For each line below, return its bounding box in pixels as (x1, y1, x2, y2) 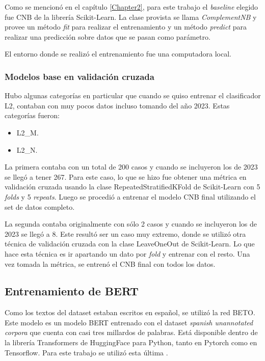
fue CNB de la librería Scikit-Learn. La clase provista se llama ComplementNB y (5, 11, 257, 22)
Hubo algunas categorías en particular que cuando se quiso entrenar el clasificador (5, 90, 261, 101)
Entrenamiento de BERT (5, 283, 139, 299)
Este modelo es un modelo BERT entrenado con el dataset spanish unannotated (5, 317, 253, 327)
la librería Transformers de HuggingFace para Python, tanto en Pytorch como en (5, 337, 257, 348)
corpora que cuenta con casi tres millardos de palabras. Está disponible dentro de (5, 327, 258, 338)
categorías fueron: (5, 110, 60, 121)
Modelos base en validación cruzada (5, 70, 154, 82)
